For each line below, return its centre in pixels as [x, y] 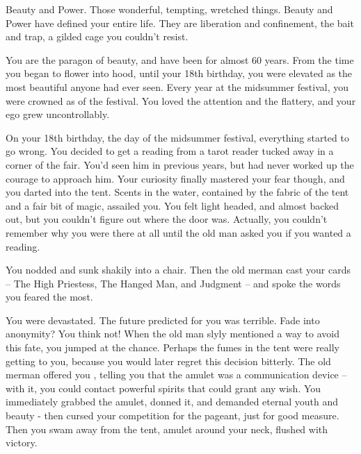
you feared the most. [49, 297]
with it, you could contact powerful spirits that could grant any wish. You [163, 388]
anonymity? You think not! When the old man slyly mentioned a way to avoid [173, 334]
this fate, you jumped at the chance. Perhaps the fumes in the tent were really [173, 347]
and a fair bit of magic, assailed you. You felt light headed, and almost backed [173, 205]
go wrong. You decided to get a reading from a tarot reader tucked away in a [170, 151]
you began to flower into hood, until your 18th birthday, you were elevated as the [179, 73]
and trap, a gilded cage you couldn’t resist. [97, 36]
